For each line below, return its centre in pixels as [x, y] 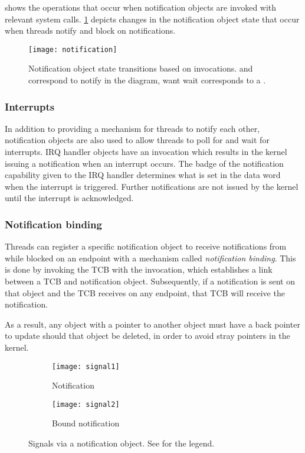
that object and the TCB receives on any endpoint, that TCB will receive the [145, 292]
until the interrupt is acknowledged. [69, 198]
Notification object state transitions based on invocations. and [141, 68]
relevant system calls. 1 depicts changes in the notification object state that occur [152, 19]
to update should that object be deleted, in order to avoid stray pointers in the [147, 336]
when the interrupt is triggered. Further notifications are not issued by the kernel [152, 186]
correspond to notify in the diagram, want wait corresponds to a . [147, 80]
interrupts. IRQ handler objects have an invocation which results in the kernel [146, 152]
